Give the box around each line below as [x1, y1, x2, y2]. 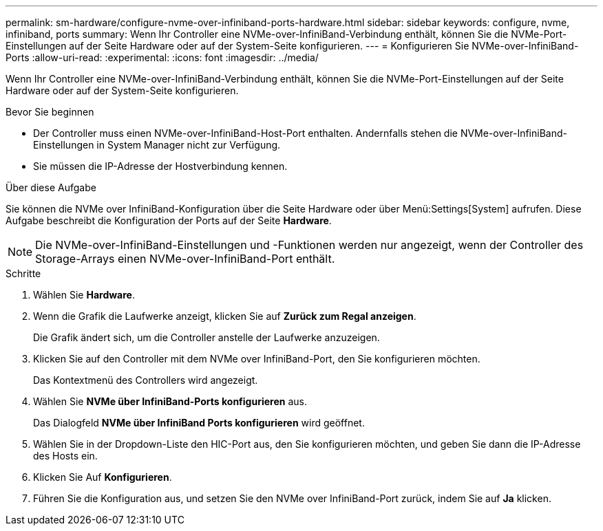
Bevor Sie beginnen [6, 106, 94, 118]
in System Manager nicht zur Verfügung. [96, 139, 281, 151]
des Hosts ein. [33, 450, 98, 462]
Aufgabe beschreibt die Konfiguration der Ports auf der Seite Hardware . [6, 215, 332, 226]
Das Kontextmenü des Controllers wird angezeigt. [33, 374, 258, 386]
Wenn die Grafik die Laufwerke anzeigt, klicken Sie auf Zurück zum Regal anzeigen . [33, 310, 416, 322]
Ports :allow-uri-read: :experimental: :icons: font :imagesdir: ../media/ [6, 52, 319, 63]
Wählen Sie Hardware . [33, 289, 135, 301]
